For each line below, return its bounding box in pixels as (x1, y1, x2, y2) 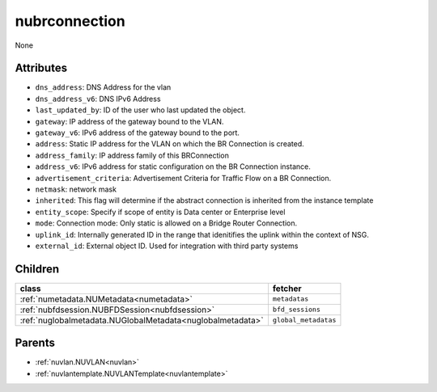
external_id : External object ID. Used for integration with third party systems (35, 241, 299, 251)
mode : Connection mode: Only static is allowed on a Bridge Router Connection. (35, 218, 298, 228)
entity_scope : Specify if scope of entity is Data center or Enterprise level (35, 207, 286, 217)
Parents (15, 336, 56, 350)
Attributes (15, 61, 68, 75)
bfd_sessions (272, 306, 321, 314)
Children (15, 262, 60, 276)
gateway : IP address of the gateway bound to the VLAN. (35, 116, 224, 126)
